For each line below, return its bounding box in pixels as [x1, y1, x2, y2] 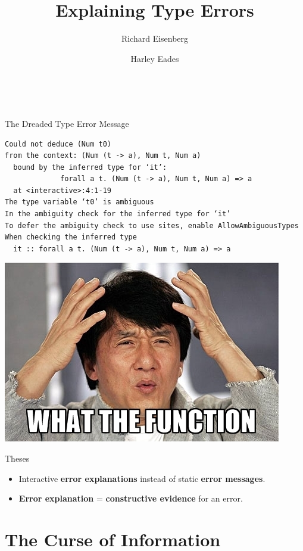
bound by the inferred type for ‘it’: [13, 163, 167, 172]
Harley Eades [130, 52, 179, 64]
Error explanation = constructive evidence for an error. [18, 492, 243, 505]
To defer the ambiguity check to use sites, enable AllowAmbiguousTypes [5, 221, 299, 230]
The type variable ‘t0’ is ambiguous [5, 198, 154, 207]
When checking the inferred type [5, 233, 137, 242]
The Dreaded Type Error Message [5, 117, 129, 129]
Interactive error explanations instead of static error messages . [18, 472, 265, 484]
